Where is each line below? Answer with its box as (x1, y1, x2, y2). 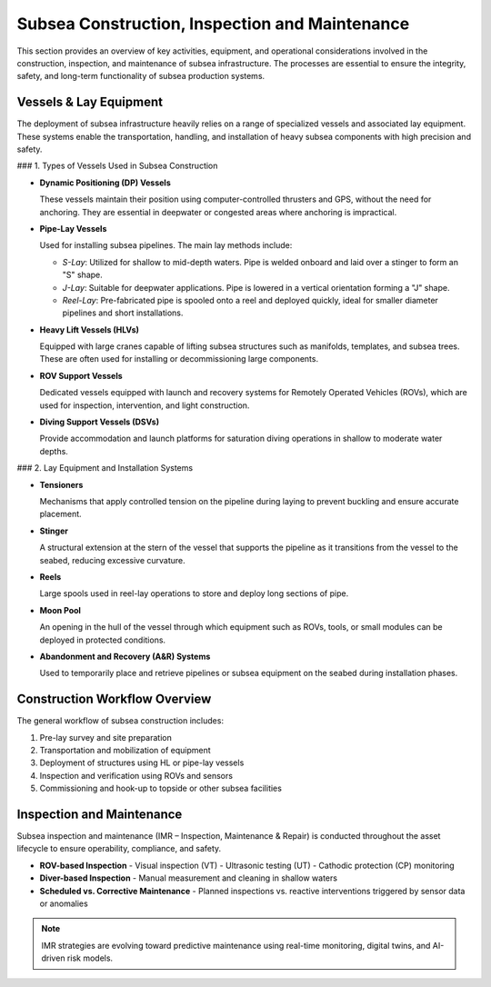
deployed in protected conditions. (39, 634, 166, 645)
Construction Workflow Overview (16, 692, 212, 707)
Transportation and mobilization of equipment (39, 744, 211, 755)
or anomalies (39, 898, 88, 909)
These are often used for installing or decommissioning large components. (39, 354, 318, 364)
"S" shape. (62, 269, 104, 281)
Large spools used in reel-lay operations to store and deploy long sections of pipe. (39, 588, 349, 599)
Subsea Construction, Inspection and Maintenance (16, 14, 410, 34)
